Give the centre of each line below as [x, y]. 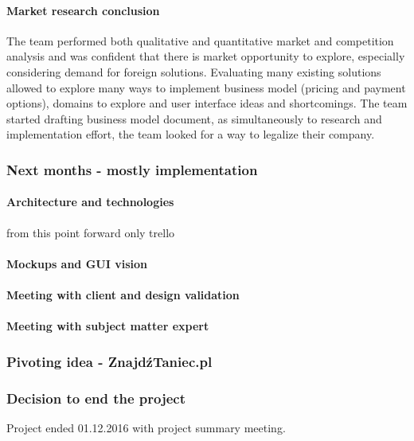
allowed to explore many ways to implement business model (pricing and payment [206, 87]
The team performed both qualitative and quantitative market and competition [200, 40]
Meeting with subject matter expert [108, 326]
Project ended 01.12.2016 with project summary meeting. [146, 427]
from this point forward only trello [91, 232]
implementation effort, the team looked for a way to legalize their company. [191, 134]
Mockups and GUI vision [77, 263]
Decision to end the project [96, 398]
